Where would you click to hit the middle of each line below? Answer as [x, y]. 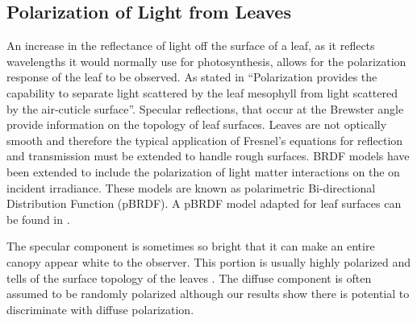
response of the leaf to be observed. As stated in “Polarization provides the [192, 77]
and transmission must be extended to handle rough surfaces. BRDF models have [208, 156]
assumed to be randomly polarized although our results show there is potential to [208, 294]
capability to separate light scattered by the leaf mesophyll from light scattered [202, 92]
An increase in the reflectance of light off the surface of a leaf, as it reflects [191, 46]
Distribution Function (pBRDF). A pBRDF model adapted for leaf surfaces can [204, 203]
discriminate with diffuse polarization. [100, 309]
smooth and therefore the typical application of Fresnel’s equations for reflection [205, 140]
